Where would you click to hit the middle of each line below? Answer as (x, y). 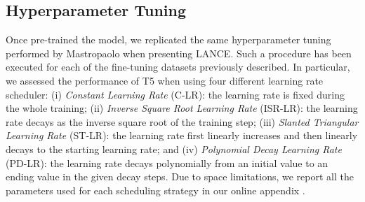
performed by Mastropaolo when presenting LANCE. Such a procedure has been (179, 53)
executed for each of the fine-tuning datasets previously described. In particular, (178, 67)
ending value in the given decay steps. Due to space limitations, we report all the (180, 176)
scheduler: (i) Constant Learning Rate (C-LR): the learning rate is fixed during (175, 94)
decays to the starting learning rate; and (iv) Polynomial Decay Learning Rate (174, 149)
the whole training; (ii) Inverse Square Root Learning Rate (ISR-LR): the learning (182, 108)
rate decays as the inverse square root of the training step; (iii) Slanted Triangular (182, 121)
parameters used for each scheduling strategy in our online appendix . (155, 190)
